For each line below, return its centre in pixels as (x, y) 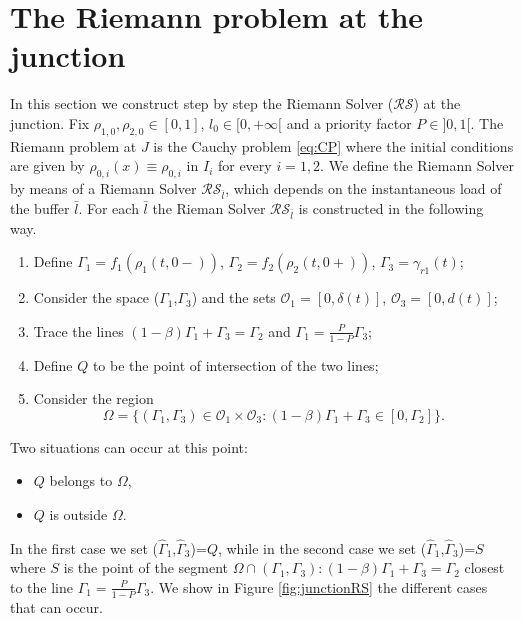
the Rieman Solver (209, 207)
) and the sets (233, 297)
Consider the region (93, 398)
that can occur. (56, 606)
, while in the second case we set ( (322, 547)
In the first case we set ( (84, 547)
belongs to (81, 480)
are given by (47, 165)
